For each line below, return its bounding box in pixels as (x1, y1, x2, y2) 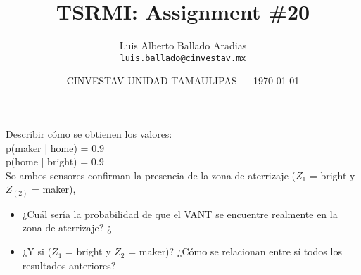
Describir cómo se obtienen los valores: (6, 126, 172, 141)
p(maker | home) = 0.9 (6, 140, 105, 155)
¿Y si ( (22, 244, 52, 259)
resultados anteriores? (22, 257, 116, 272)
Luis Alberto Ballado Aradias (119, 38, 247, 53)
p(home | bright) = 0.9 (6, 154, 104, 169)
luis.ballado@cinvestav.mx (120, 53, 246, 63)
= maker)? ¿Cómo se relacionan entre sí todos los (128, 244, 342, 259)
